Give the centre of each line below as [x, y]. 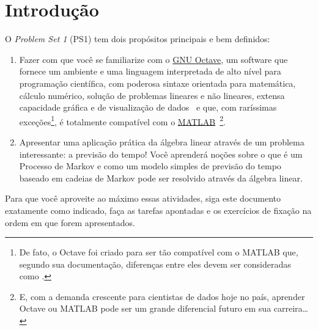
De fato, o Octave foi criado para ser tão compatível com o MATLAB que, [159, 252]
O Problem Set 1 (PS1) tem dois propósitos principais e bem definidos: [138, 39]
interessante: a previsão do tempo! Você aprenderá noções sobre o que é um [161, 154]
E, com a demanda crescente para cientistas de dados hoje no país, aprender [162, 296]
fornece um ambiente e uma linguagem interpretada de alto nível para [150, 71]
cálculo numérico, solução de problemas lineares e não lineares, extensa [152, 95]
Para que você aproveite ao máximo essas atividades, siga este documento [143, 198]
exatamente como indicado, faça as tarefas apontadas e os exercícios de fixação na [158, 210]
